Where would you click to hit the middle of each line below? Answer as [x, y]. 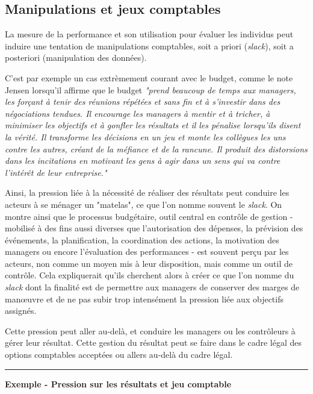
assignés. [21, 311]
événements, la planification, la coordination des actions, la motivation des [142, 239]
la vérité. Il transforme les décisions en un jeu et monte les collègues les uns [145, 136]
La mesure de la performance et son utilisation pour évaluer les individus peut [149, 34]
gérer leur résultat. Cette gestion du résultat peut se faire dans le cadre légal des [153, 342]
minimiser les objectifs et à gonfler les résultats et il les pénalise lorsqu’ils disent [153, 125]
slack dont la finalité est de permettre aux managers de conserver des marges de [152, 287]
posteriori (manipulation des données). [76, 58]
